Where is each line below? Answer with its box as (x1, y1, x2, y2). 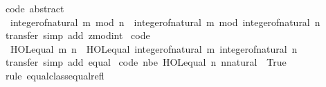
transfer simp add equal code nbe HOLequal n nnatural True (5, 55, 287, 69)
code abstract (5, 1, 64, 15)
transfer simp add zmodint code (5, 28, 150, 42)
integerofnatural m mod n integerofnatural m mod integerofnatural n (10, 14, 320, 29)
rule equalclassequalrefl (5, 68, 105, 82)
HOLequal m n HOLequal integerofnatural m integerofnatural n (10, 41, 298, 55)
